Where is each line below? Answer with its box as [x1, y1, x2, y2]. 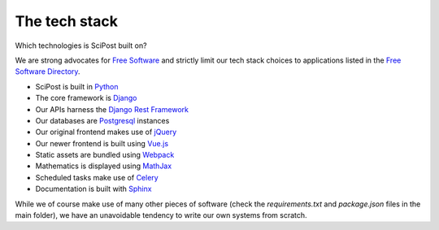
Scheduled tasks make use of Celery [35, 172, 159, 182]
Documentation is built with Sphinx [35, 184, 152, 194]
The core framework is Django [35, 93, 137, 103]
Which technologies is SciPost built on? [15, 41, 147, 50]
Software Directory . [15, 67, 80, 76]
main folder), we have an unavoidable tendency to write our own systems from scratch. [15, 210, 308, 220]
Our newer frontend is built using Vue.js [35, 138, 169, 148]
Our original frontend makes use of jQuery [35, 127, 177, 137]
